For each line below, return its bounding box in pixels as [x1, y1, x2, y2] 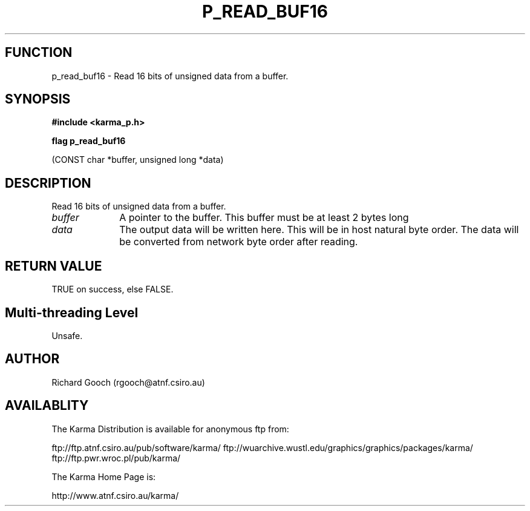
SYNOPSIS [5, 91, 71, 107]
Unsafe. [51, 330, 83, 341]
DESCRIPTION [5, 175, 91, 191]
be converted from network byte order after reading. [119, 236, 358, 248]
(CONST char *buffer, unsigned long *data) [51, 154, 224, 165]
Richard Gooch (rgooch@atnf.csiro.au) [51, 377, 205, 387]
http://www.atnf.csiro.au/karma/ [51, 490, 179, 501]
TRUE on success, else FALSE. [51, 284, 174, 295]
